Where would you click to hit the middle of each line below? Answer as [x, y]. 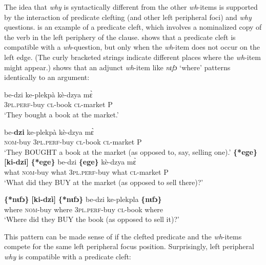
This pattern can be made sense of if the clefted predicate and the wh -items [123, 236]
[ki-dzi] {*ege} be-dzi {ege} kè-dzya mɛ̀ [70, 162]
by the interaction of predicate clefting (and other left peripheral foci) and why [128, 17]
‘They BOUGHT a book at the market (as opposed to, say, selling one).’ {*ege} [131, 151]
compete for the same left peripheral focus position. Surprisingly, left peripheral [129, 246]
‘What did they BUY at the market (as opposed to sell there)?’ [104, 182]
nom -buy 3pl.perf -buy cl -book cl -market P [73, 142]
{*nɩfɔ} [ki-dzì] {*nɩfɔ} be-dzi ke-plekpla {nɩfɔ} [83, 199]
